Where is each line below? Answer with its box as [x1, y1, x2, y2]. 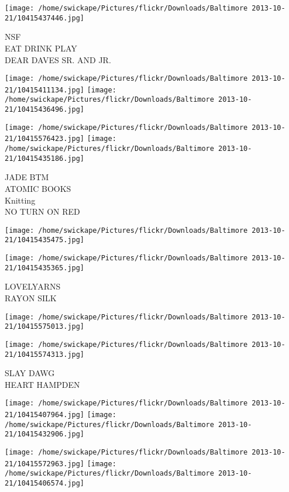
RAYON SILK [5, 291, 57, 304]
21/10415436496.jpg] [5, 105, 85, 114]
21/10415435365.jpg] [5, 263, 85, 272]
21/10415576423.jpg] [5, 135, 85, 143]
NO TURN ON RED [5, 205, 80, 218]
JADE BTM [5, 171, 49, 183]
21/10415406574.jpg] [5, 479, 85, 487]
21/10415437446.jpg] [5, 13, 85, 22]
